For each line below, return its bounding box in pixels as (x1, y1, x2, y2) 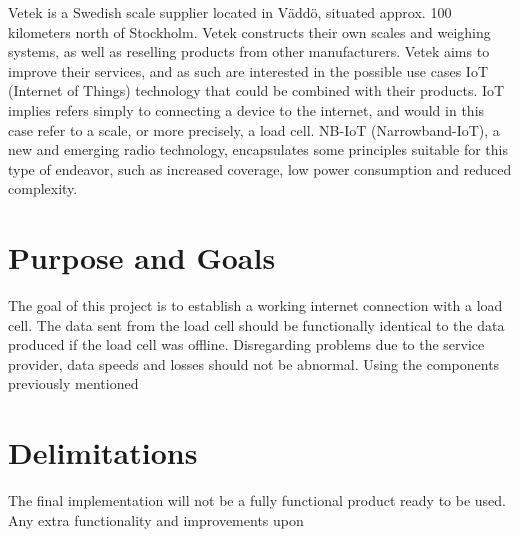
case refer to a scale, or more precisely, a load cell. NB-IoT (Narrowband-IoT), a (8, 119, 500, 140)
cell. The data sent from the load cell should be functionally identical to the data (8, 314, 505, 335)
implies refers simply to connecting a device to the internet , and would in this (8, 99, 485, 120)
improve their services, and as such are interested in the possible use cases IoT (8, 60, 488, 81)
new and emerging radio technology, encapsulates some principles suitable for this (8, 139, 508, 160)
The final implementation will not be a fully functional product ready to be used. (8, 490, 506, 511)
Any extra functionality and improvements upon (8, 509, 304, 530)
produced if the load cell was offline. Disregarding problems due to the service (8, 334, 485, 355)
